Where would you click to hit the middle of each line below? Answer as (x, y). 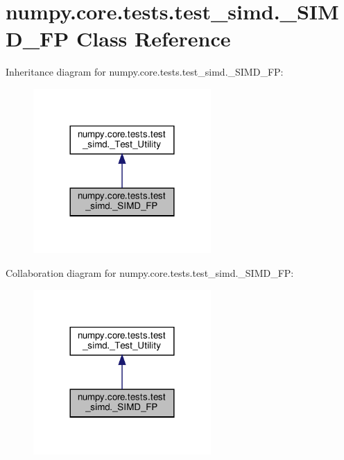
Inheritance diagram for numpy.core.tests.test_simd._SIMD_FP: (145, 72)
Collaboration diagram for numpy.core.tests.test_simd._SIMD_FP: (150, 272)
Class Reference (154, 39)
